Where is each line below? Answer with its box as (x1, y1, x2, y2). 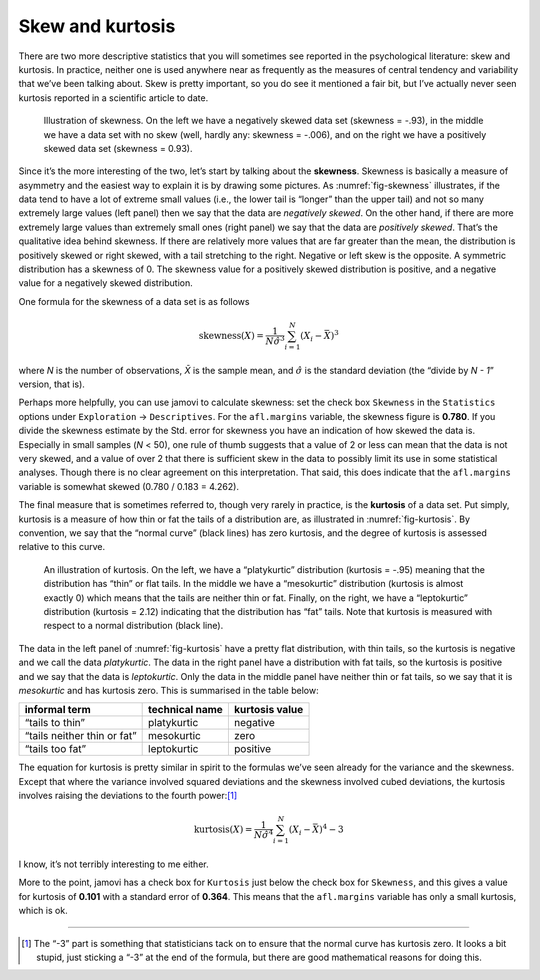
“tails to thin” (24, 716, 85, 730)
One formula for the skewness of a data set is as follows (18, 295, 250, 307)
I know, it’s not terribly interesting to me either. (18, 858, 209, 870)
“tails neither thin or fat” (24, 729, 137, 743)
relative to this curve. (18, 541, 106, 553)
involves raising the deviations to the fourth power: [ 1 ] (18, 790, 238, 802)
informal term (24, 703, 91, 717)
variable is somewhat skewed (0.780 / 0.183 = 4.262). (18, 480, 240, 492)
